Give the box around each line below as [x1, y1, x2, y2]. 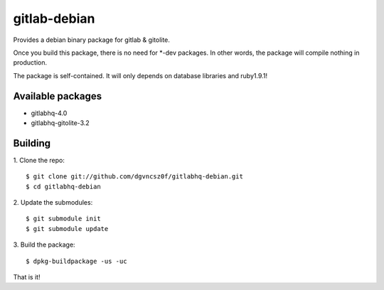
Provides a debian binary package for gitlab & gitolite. [13, 36, 171, 44]
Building [13, 137, 51, 149]
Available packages [13, 90, 102, 102]
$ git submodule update [26, 225, 109, 232]
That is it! [13, 273, 41, 281]
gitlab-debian [13, 11, 95, 26]
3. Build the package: [13, 240, 75, 249]
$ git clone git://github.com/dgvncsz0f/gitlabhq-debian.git [26, 173, 243, 181]
